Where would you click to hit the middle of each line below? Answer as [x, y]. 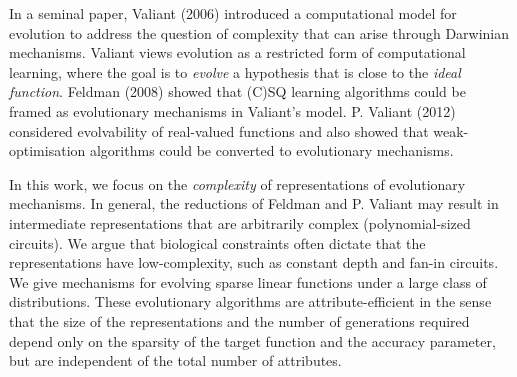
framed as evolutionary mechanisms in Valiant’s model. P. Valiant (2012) [232, 110]
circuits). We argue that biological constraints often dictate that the [217, 242]
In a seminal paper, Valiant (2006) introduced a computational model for [233, 13]
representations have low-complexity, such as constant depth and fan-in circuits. [254, 262]
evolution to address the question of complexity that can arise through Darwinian [259, 32]
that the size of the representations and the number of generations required [239, 320]
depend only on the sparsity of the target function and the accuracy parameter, [252, 340]
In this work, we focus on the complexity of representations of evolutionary [237, 183]
